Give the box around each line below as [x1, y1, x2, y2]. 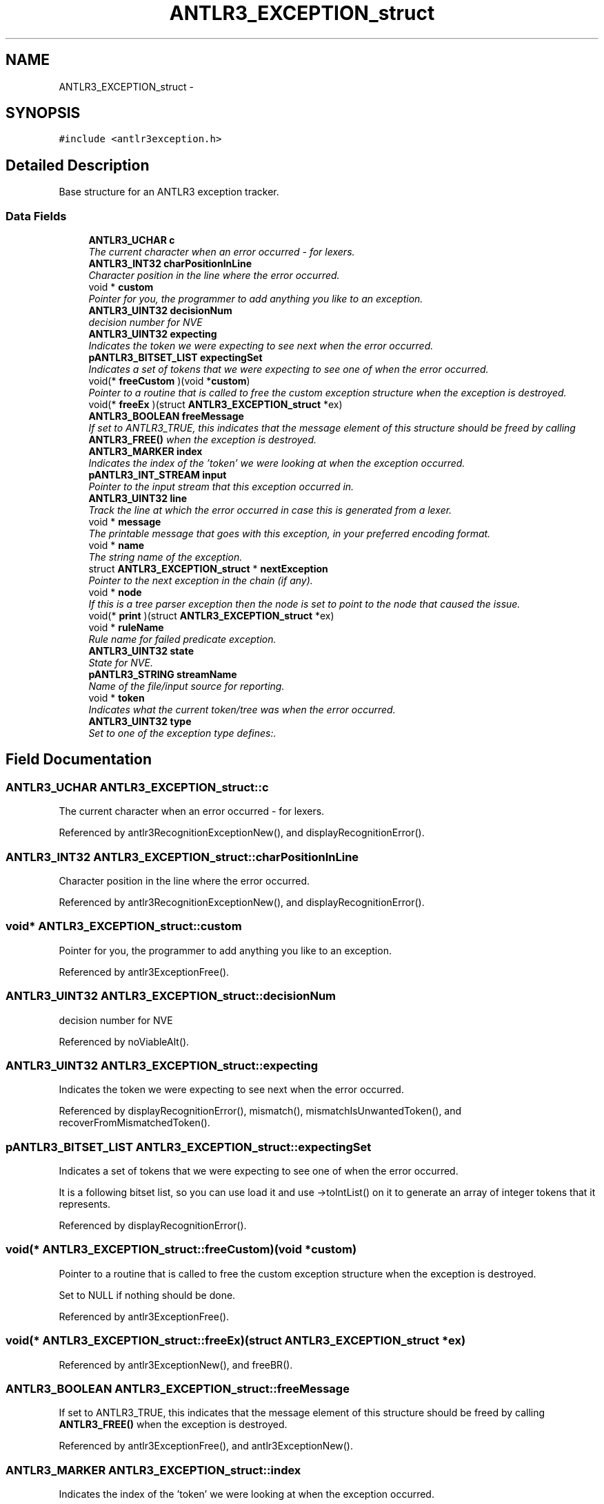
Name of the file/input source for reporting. [88, 680, 285, 693]
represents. [59, 1198, 111, 1210]
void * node [88, 586, 142, 599]
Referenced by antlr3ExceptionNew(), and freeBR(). [59, 1358, 293, 1371]
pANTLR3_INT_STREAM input [88, 469, 227, 481]
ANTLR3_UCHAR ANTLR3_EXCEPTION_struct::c [6, 780, 269, 794]
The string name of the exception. [88, 551, 243, 563]
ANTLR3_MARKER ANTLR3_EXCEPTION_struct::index [6, 1463, 301, 1477]
